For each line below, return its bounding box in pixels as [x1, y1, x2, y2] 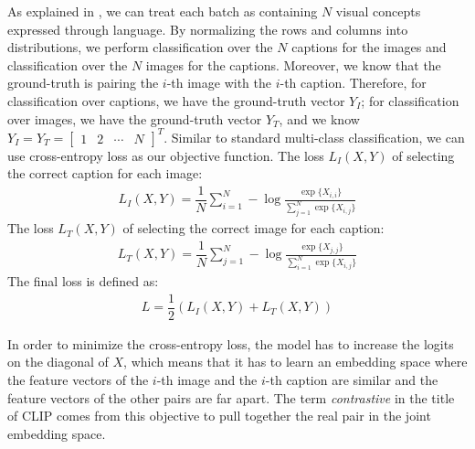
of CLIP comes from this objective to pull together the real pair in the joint [7, 406, 431, 425]
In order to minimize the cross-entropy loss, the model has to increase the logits [7, 334, 454, 353]
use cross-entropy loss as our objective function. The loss [7, 145, 324, 165]
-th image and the [156, 369, 258, 389]
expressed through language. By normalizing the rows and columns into [7, 19, 408, 38]
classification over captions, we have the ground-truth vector [7, 91, 345, 110]
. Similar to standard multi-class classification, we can [164, 127, 465, 146]
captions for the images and [291, 37, 447, 57]
